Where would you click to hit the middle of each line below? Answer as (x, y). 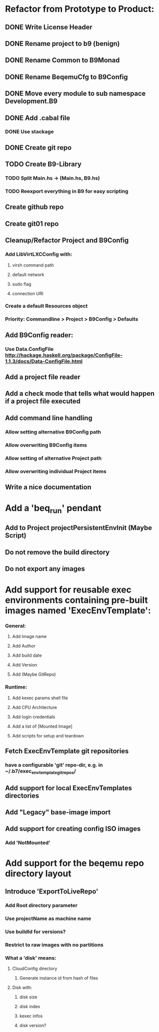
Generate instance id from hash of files (59, 978)
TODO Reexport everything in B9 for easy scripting (67, 191)
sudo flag (22, 284)
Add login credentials (34, 717)
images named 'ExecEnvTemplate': (78, 611)
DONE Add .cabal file (38, 118)
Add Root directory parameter (41, 905)
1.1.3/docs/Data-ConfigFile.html (44, 361)
